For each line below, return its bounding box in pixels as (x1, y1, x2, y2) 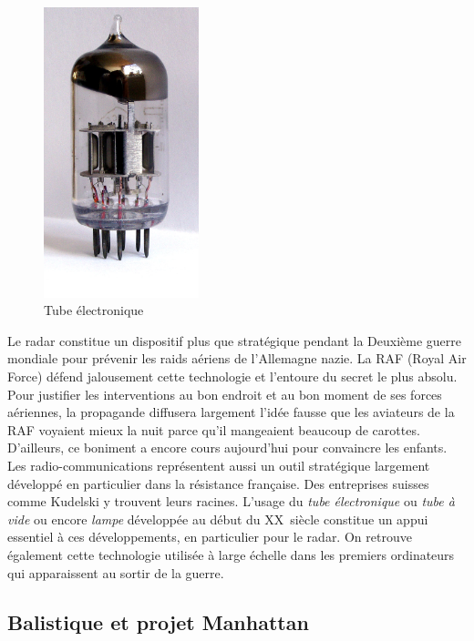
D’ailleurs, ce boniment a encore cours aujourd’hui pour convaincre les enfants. (7, 438, 448, 457)
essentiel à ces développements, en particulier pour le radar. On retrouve (7, 527, 412, 546)
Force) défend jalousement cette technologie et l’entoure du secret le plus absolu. (7, 367, 458, 386)
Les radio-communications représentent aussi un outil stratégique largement (7, 455, 430, 474)
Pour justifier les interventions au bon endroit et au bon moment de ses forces (7, 384, 442, 403)
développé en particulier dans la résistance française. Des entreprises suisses (7, 473, 429, 493)
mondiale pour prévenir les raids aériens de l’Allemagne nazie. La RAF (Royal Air (7, 349, 467, 368)
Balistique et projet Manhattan (7, 607, 309, 636)
